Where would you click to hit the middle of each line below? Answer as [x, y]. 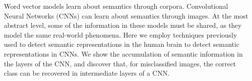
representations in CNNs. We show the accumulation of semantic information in [123, 53]
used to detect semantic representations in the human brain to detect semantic [122, 44]
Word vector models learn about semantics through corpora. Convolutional [116, 6]
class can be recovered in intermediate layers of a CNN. [87, 73]
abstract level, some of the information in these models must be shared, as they [123, 25]
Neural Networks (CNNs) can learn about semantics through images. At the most [126, 15]
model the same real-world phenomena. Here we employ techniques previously [121, 34]
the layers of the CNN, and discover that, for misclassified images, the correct [120, 63]
